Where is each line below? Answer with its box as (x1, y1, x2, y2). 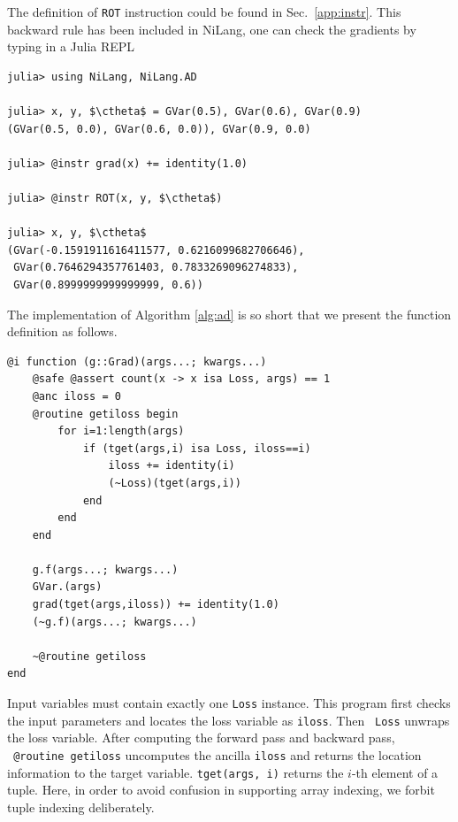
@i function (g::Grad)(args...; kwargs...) (7, 355, 267, 368)
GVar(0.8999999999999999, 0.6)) (13, 278, 203, 291)
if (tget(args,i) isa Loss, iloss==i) (82, 442, 311, 455)
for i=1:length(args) (57, 425, 185, 438)
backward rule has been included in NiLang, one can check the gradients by (7, 19, 416, 38)
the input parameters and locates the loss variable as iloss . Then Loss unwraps (7, 711, 450, 729)
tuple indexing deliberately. (7, 797, 155, 816)
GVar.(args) (32, 580, 103, 594)
